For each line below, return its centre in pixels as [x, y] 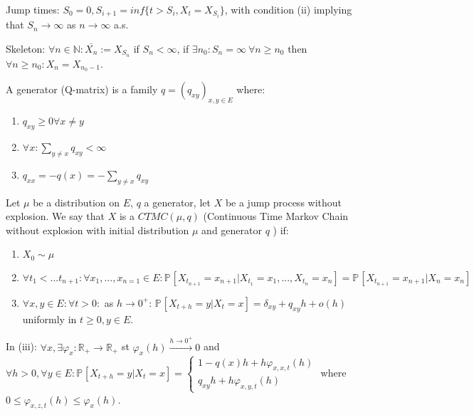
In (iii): [21, 346]
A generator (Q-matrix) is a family [82, 89]
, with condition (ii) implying [288, 9]
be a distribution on [77, 202]
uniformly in [49, 319]
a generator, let [177, 202]
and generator [232, 230]
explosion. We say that [55, 216]
